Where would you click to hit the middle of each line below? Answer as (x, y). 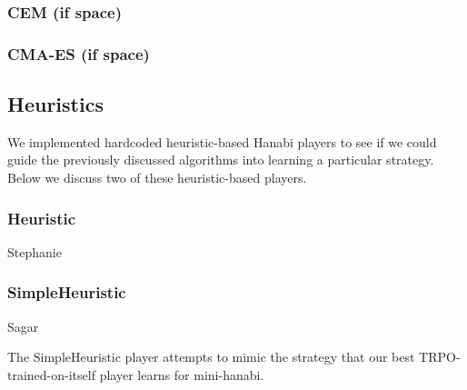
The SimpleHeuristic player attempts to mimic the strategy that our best (211, 357)
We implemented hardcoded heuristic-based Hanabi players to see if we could (222, 141)
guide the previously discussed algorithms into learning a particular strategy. (221, 160)
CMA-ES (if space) (79, 53)
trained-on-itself (51, 374)
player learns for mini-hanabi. (182, 374)
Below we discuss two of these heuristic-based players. (157, 178)
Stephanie (35, 251)
